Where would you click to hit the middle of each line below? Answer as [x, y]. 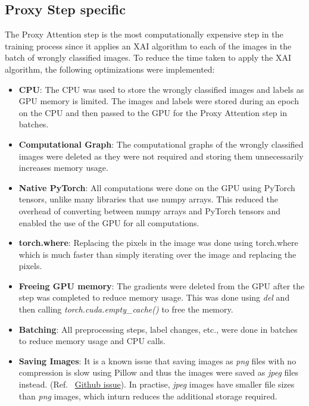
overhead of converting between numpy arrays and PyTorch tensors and [150, 210]
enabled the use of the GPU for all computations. [109, 222]
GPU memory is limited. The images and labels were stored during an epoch [159, 101]
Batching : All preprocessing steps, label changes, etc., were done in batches [158, 329]
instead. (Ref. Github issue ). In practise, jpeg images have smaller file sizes [157, 384]
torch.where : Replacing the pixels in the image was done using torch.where [158, 243]
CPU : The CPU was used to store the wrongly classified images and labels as [161, 89]
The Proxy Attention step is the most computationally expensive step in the [144, 34]
